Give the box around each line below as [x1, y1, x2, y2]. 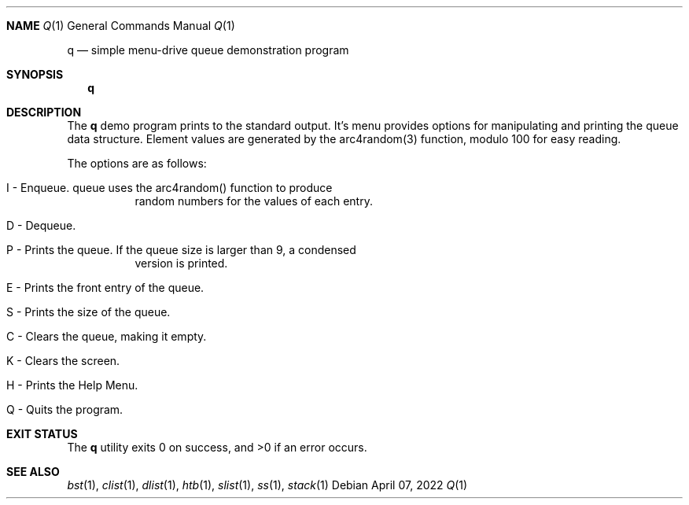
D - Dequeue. [6, 219, 76, 232]
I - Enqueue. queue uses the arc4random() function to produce [6, 181, 333, 194]
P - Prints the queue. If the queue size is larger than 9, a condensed [6, 243, 356, 256]
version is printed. [134, 256, 228, 270]
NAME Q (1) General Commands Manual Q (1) [6, 19, 235, 32]
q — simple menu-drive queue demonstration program [67, 43, 349, 57]
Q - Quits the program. [6, 403, 123, 416]
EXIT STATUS [6, 427, 78, 440]
